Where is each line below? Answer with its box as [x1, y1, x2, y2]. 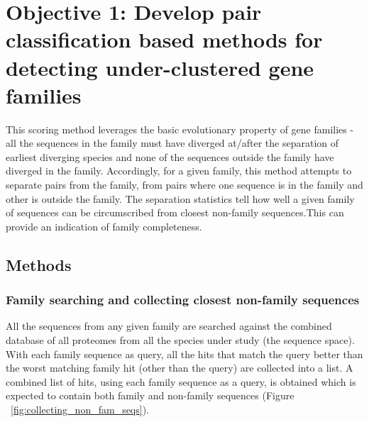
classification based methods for [6, 25, 323, 54]
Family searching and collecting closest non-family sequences [6, 291, 360, 309]
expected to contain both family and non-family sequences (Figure [6, 388, 294, 403]
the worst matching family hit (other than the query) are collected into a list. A [6, 360, 353, 375]
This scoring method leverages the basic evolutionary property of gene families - [6, 121, 354, 136]
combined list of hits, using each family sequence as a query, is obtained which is [6, 374, 356, 389]
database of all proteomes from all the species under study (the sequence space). [6, 333, 355, 348]
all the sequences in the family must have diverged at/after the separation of [6, 135, 339, 150]
